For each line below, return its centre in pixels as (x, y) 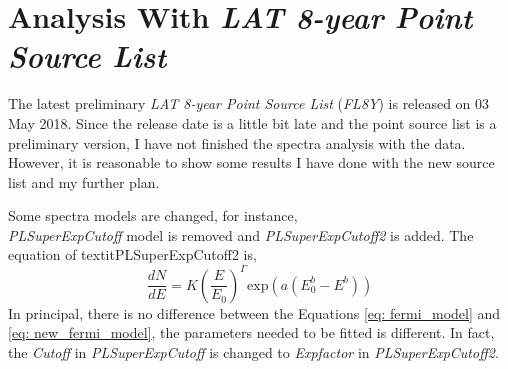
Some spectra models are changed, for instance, (153, 215)
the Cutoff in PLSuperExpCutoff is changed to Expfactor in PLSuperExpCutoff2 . (253, 351)
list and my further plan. (84, 181)
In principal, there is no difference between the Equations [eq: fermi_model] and (254, 312)
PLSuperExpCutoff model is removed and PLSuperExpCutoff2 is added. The (241, 234)
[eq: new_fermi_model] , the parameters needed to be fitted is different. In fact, (251, 332)
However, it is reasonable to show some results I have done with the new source (251, 162)
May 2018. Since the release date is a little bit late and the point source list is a (252, 122)
